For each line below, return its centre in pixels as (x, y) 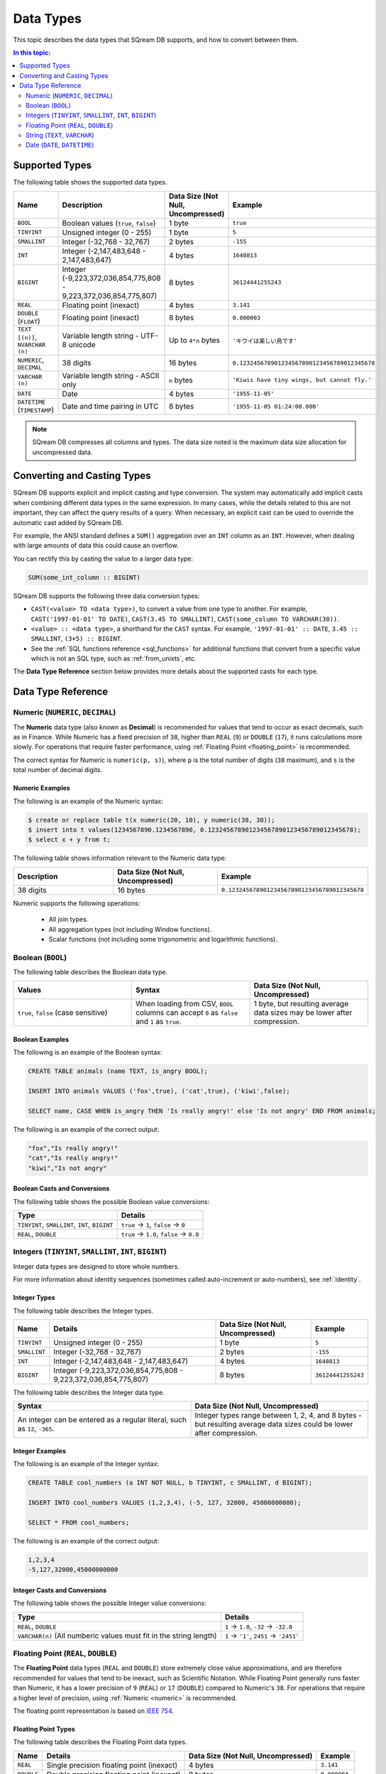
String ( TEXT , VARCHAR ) (60, 136)
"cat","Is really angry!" (73, 1158)
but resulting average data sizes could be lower (274, 1424)
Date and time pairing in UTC (110, 407)
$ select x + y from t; (70, 840)
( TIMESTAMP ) (36, 409)
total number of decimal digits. (58, 770)
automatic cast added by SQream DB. (68, 522)
